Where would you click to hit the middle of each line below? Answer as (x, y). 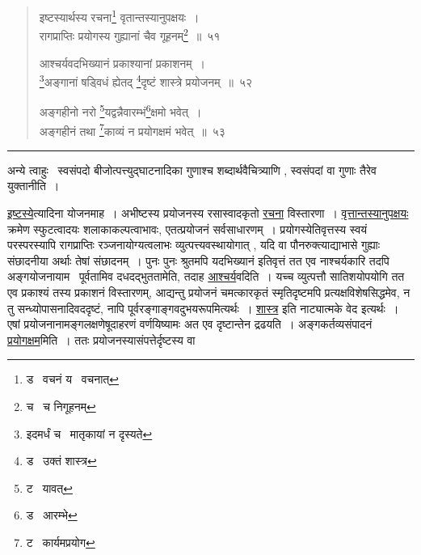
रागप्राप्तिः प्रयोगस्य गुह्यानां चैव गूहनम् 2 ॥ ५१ (130, 34)
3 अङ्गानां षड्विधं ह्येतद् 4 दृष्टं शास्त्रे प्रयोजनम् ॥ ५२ (145, 80)
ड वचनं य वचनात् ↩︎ (72, 379)
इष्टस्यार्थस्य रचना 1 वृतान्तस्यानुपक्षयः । (119, 16)
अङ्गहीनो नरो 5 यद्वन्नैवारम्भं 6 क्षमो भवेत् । (120, 110)
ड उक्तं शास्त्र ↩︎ (61, 461)
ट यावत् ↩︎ (49, 487)
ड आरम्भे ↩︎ (52, 515)
